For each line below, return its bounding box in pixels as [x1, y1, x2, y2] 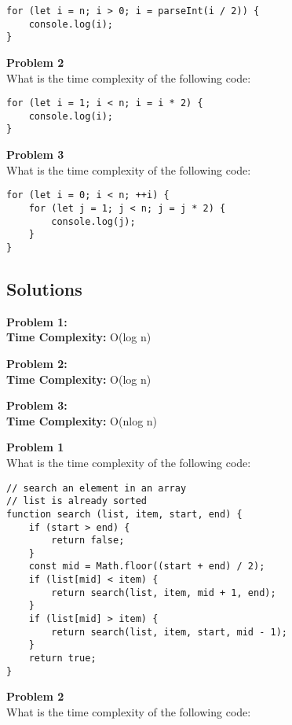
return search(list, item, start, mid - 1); [51, 626, 287, 638]
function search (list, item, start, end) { [6, 508, 243, 520]
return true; [28, 653, 97, 664]
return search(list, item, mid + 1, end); [51, 587, 276, 598]
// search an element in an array [6, 482, 187, 494]
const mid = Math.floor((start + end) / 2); [28, 561, 265, 572]
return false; [51, 535, 125, 547]
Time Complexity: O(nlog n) [6, 412, 158, 429]
